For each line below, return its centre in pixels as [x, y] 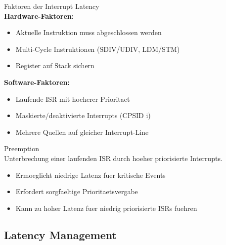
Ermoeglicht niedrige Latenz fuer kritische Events [90, 175]
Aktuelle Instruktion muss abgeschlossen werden [89, 32]
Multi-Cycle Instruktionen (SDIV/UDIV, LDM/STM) [98, 49]
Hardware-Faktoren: [39, 16]
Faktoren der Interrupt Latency [52, 6]
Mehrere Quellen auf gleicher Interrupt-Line [82, 132]
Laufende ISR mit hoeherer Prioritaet [73, 99]
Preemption [22, 148]
